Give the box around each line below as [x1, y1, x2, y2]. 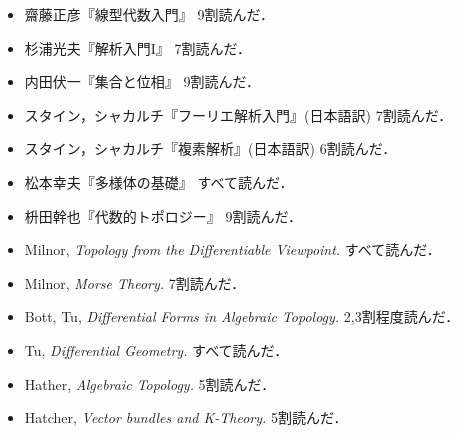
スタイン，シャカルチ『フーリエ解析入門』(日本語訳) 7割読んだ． [24, 104, 453, 125]
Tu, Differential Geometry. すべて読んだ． [24, 339, 289, 360]
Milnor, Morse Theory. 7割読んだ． [24, 272, 246, 293]
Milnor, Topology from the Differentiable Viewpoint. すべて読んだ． [24, 239, 441, 260]
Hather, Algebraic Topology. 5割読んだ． [24, 373, 276, 394]
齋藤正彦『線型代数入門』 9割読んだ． [24, 4, 275, 24]
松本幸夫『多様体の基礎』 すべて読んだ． [24, 171, 294, 192]
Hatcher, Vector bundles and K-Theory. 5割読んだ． [24, 407, 348, 428]
